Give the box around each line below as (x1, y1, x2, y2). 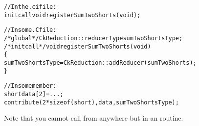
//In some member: (4, 82, 57, 90)
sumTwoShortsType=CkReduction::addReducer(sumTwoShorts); (4, 59, 197, 66)
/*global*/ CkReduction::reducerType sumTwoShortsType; (4, 34, 183, 42)
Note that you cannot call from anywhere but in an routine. (4, 113, 183, 123)
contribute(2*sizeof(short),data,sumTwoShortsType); (4, 99, 179, 106)
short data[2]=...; (4, 90, 64, 98)
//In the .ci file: (4, 3, 57, 10)
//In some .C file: (4, 26, 57, 34)
